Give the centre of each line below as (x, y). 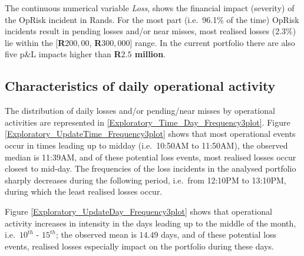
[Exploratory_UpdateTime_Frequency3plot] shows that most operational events (150, 134)
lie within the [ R (35, 42)
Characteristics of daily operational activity (140, 86)
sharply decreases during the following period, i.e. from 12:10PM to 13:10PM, (146, 180)
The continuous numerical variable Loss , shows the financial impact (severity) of (150, 8)
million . (150, 54)
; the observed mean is (96, 234)
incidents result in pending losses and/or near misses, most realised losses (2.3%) (151, 31)
